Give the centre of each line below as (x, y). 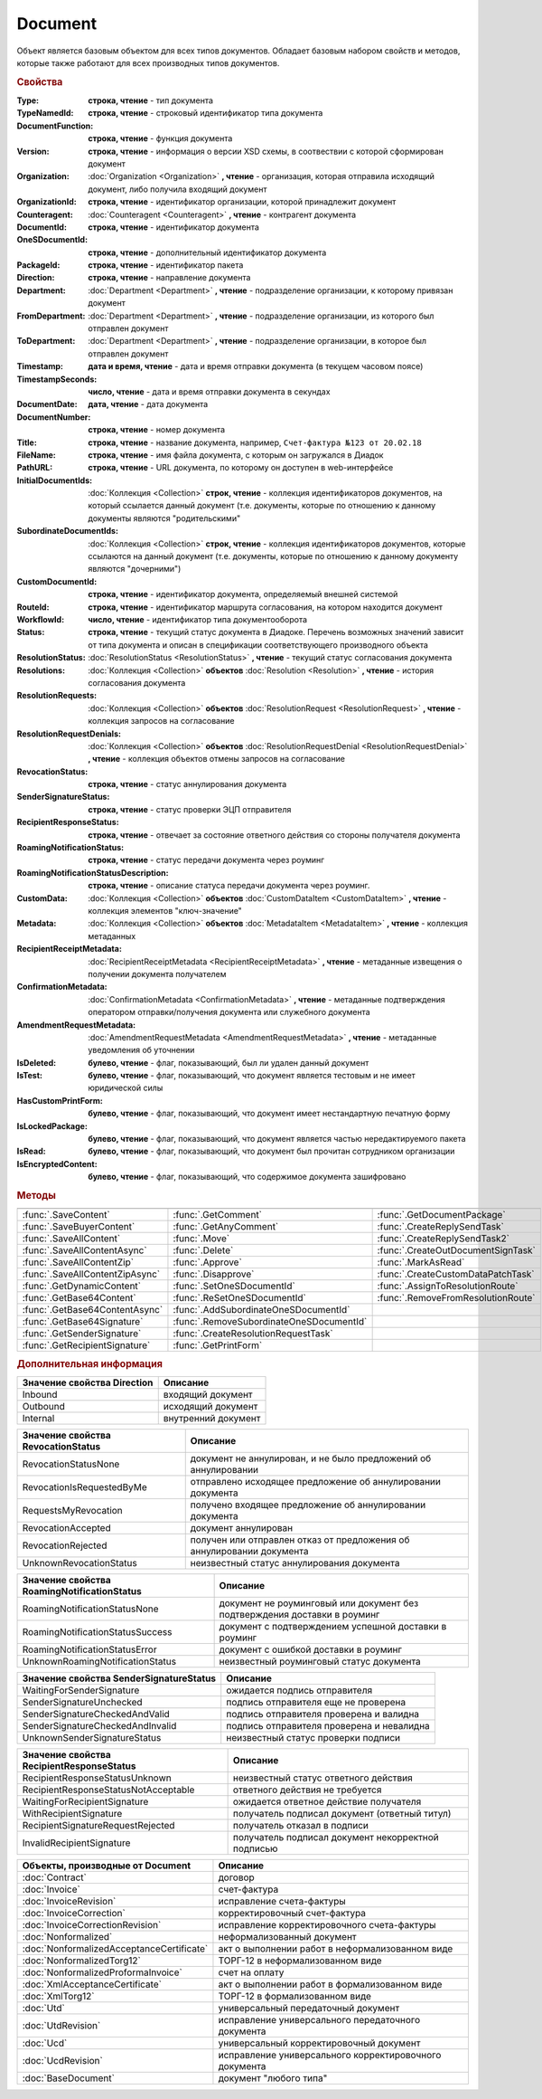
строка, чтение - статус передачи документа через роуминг (206, 860)
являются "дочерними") (135, 569)
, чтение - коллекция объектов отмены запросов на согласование (216, 759)
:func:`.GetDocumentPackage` (441, 1215)
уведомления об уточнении (141, 1050)
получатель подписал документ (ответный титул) (342, 1813)
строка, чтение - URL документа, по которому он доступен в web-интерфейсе (241, 468)
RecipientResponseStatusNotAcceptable (108, 1790)
